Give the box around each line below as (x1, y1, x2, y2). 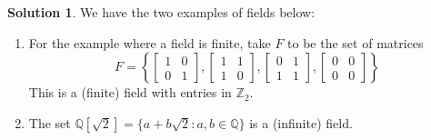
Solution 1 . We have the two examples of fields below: (7, 3, 316, 21)
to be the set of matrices (287, 33, 424, 52)
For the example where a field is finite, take (28, 33, 271, 52)
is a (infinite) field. (249, 113, 353, 132)
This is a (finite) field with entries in (28, 83, 232, 102)
